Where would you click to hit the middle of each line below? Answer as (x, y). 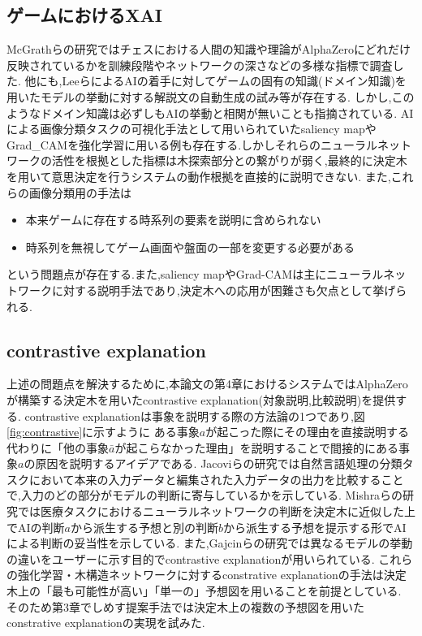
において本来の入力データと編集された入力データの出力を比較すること (216, 479)
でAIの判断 (36, 527)
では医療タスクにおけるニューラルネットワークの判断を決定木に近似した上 (217, 511)
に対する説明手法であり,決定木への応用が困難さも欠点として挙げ (224, 290)
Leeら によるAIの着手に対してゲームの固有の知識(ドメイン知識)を (234, 81)
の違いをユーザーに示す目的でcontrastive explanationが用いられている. (191, 558)
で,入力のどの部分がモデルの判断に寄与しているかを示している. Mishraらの (205, 495)
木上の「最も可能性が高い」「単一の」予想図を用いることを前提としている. (204, 591)
